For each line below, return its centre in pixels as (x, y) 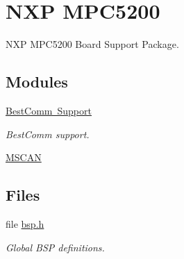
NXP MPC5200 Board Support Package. (92, 44)
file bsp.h (25, 223)
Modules (37, 82)
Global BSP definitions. (55, 247)
